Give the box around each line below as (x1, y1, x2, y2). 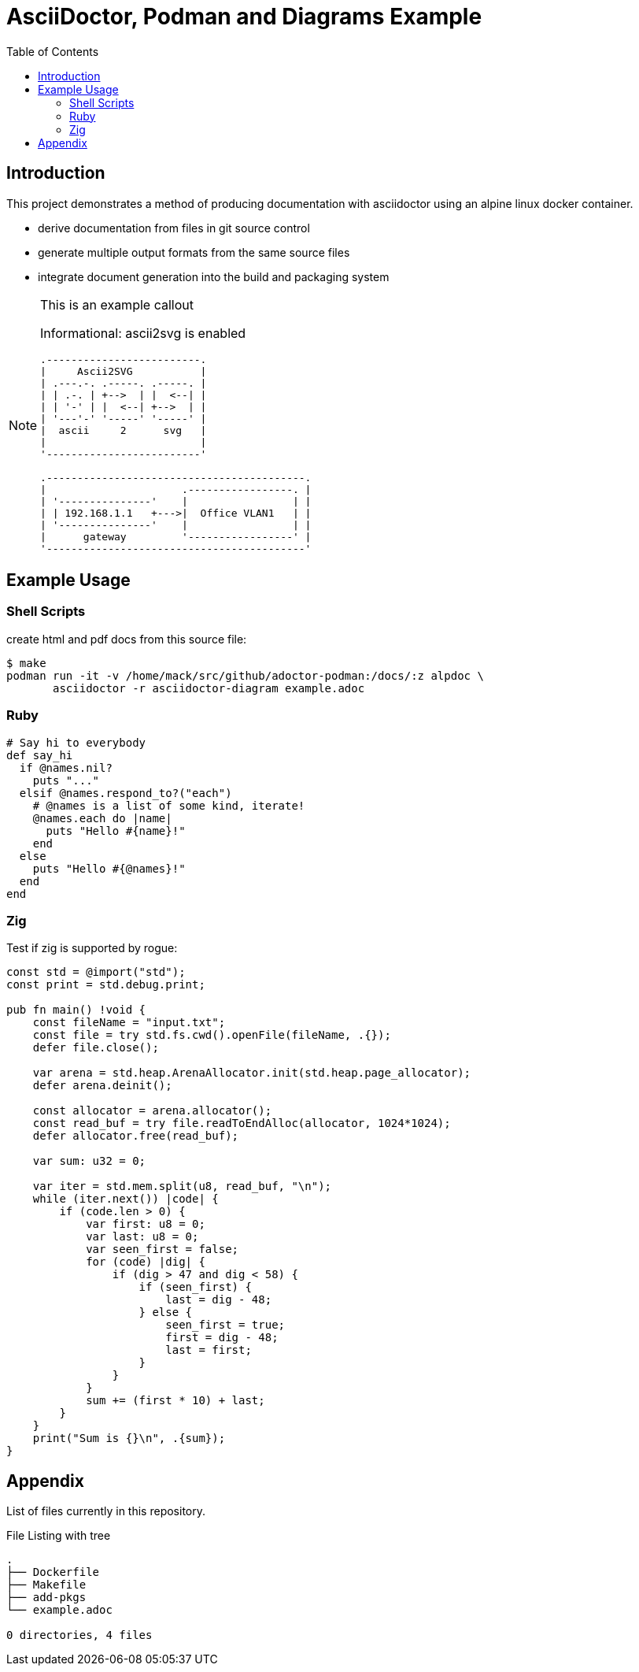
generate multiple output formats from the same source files (38, 245, 350, 259)
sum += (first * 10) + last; (86, 1394, 265, 1407)
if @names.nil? (19, 761, 113, 774)
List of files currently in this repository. (6, 1504, 205, 1518)
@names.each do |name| (32, 811, 172, 825)
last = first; (165, 1344, 252, 1357)
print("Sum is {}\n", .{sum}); (32, 1432, 226, 1445)
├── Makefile (6, 1578, 87, 1592)
